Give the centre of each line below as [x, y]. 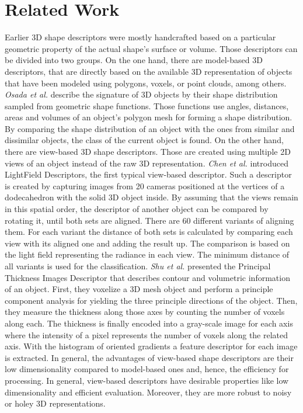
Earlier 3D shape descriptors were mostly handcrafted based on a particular [140, 37]
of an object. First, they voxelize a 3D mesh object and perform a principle [139, 289]
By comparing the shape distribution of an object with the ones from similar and [150, 128]
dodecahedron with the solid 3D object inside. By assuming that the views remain [151, 197]
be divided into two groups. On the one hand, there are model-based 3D [134, 60]
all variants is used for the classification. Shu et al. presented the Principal [138, 266]
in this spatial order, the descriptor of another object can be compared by [137, 209]
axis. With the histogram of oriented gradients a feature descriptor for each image [151, 346]
